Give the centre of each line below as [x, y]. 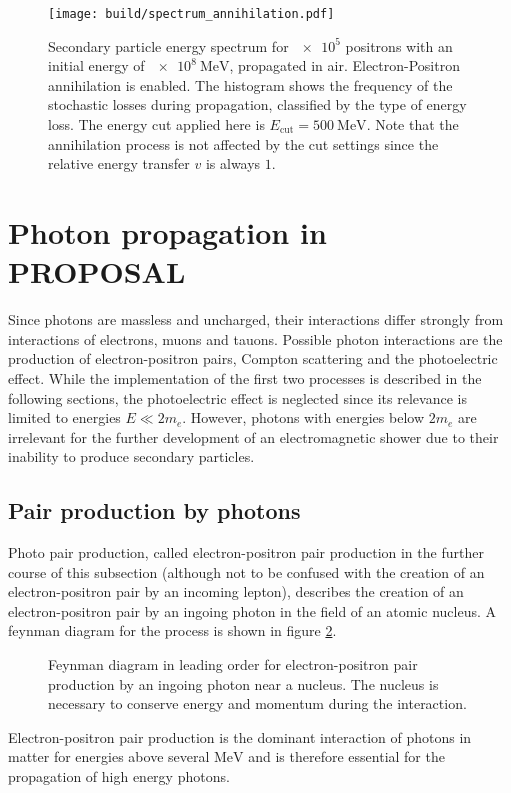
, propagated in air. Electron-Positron [344, 65]
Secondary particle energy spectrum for [168, 45]
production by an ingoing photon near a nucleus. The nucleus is [243, 683]
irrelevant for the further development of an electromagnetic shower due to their [253, 436]
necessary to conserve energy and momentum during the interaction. [257, 703]
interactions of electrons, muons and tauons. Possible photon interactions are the [255, 338]
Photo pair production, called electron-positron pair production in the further [246, 552]
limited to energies [64, 417]
